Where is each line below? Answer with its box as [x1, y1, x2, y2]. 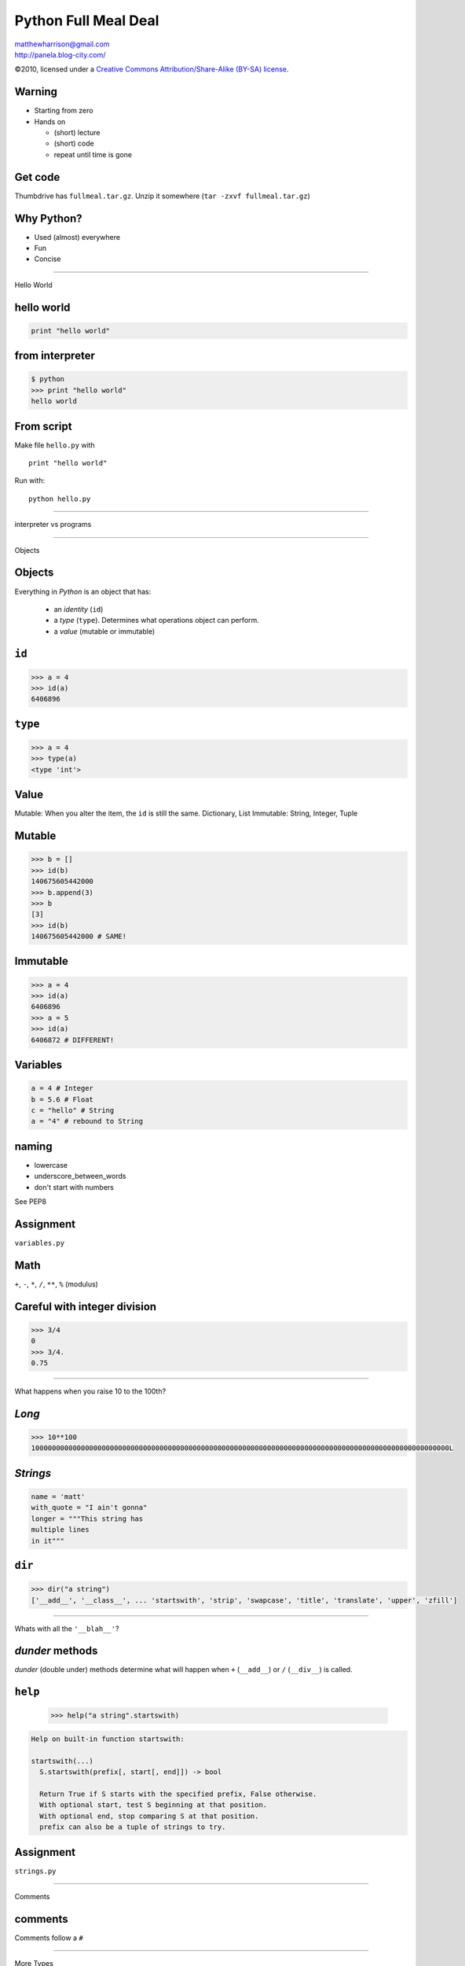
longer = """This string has [31, 1514, 144, 1523]
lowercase [34, 1160, 68, 1169]
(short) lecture [53, 128, 101, 138]
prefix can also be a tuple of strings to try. [39, 1823, 226, 1832]
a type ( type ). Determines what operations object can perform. [53, 616, 259, 625]
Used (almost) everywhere [34, 232, 121, 241]
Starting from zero [34, 106, 93, 116]
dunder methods [14, 1644, 98, 1658]
